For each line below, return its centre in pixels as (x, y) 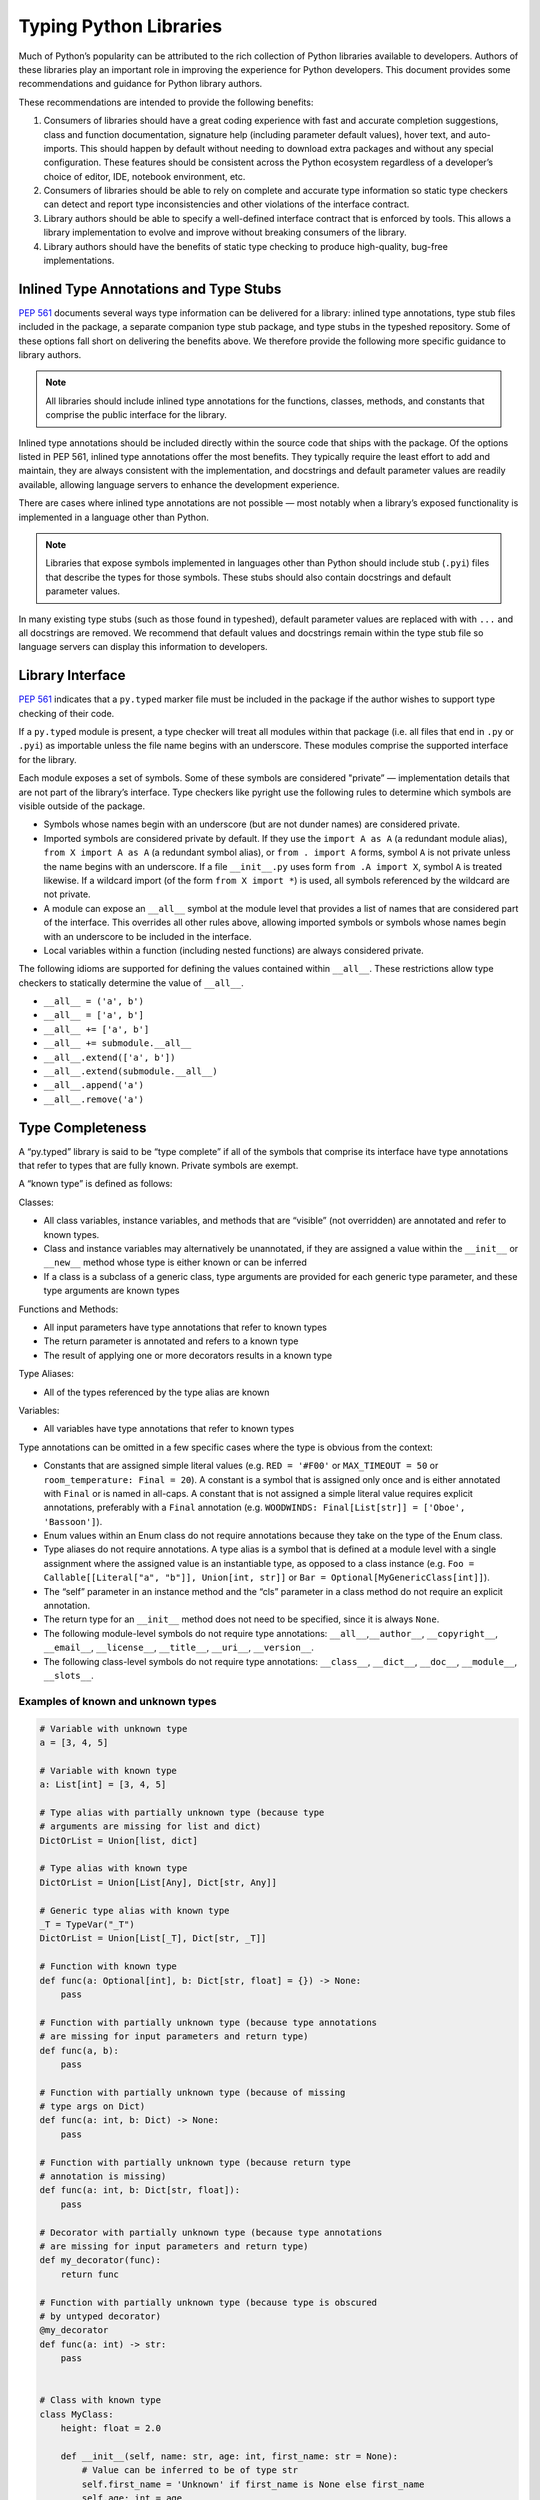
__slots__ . (68, 1675)
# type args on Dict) (92, 2106)
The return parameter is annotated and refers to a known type (171, 1341)
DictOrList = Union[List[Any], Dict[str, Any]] (158, 1882)
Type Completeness (82, 1127)
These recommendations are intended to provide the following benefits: (166, 102)
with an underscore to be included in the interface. (147, 936)
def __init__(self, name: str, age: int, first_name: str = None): (229, 2456)
